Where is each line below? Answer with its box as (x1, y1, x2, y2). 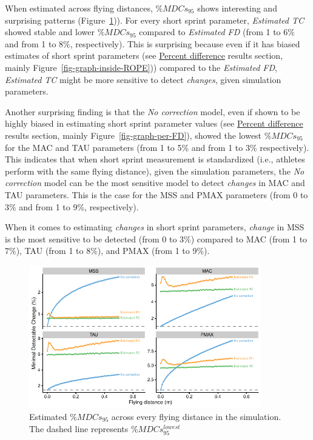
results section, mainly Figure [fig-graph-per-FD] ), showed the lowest (5, 128, 262, 141)
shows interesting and (197, 2, 277, 14)
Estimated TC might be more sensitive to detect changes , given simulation (5, 73, 281, 85)
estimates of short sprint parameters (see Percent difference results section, (5, 49, 283, 62)
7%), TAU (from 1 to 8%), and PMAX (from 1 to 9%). (5, 244, 210, 257)
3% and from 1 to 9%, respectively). (5, 200, 139, 213)
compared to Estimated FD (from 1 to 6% (139, 25, 295, 38)
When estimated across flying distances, (5, 2, 153, 14)
